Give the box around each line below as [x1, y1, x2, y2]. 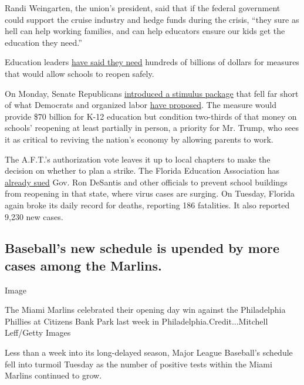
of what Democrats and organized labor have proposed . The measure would [5, 99, 277, 111]
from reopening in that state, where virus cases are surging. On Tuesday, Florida [5, 187, 295, 200]
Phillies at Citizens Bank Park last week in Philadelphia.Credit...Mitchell [5, 315, 268, 327]
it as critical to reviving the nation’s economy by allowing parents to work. [5, 133, 273, 145]
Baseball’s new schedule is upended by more [5, 239, 280, 257]
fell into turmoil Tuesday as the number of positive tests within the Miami [5, 357, 272, 370]
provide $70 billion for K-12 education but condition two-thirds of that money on [5, 110, 297, 122]
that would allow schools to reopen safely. [5, 67, 154, 79]
